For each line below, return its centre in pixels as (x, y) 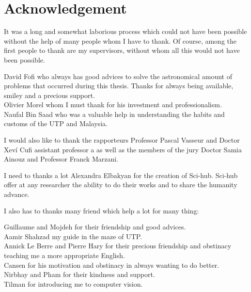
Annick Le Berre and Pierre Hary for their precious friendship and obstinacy (118, 246)
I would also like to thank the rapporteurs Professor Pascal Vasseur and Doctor (122, 140)
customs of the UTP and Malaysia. (56, 123)
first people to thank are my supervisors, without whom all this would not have (122, 50)
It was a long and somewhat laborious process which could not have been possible (125, 31)
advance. (17, 194)
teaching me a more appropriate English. (64, 255)
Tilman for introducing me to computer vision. (73, 284)
